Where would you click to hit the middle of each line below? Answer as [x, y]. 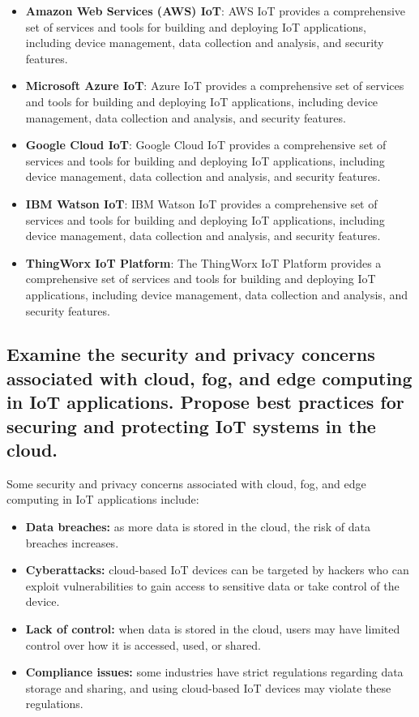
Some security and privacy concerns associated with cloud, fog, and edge [186, 483]
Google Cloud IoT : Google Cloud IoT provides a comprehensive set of [206, 145]
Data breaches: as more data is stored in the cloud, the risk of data [198, 527]
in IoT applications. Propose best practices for [205, 402]
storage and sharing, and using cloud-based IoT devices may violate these [208, 687]
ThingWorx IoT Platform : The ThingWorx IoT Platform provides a [203, 262]
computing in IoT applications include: [103, 499]
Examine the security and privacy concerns [191, 354]
